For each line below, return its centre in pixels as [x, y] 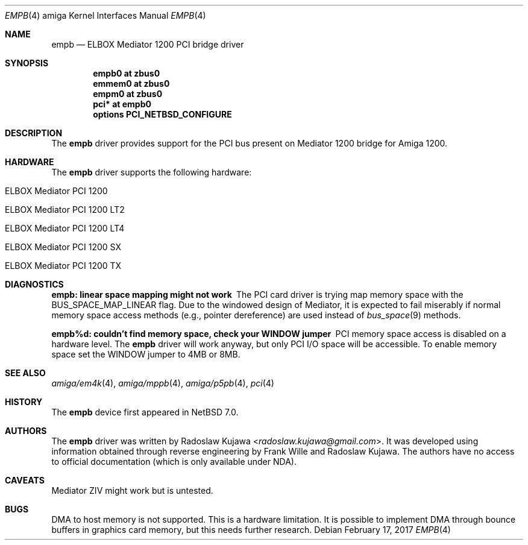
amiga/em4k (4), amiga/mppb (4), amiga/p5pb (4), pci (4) [163, 383]
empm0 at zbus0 [128, 94]
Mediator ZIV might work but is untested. [132, 490]
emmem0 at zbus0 [131, 83]
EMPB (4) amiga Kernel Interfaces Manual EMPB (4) [105, 15]
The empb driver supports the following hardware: [152, 172]
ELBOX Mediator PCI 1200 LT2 [65, 209]
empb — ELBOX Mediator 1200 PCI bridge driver [148, 44]
